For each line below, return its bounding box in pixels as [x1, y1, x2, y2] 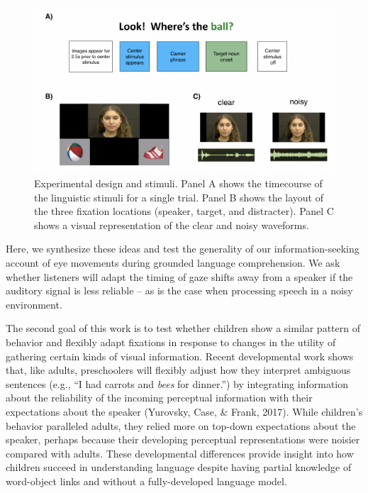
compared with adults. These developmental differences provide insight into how [6, 445, 354, 460]
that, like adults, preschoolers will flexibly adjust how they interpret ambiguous [6, 362, 351, 377]
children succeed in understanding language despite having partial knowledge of [6, 460, 352, 475]
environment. [6, 297, 62, 311]
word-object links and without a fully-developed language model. [6, 473, 287, 488]
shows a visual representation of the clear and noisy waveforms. [34, 217, 309, 232]
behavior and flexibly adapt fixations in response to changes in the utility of [6, 334, 336, 349]
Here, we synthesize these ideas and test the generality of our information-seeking [6, 241, 359, 256]
